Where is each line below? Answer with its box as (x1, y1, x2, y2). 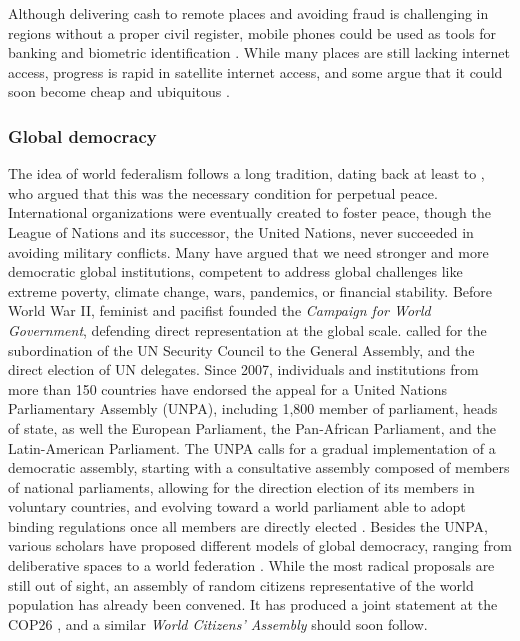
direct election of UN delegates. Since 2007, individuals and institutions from (8, 359, 479, 380)
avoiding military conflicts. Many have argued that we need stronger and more (8, 241, 489, 262)
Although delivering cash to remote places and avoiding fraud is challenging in (8, 3, 489, 23)
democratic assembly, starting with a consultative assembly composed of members (8, 457, 510, 478)
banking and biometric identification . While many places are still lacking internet (8, 42, 510, 63)
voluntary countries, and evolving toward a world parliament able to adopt (8, 496, 466, 517)
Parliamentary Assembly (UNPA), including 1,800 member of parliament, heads (8, 398, 498, 419)
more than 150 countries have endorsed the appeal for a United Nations (8, 378, 448, 399)
